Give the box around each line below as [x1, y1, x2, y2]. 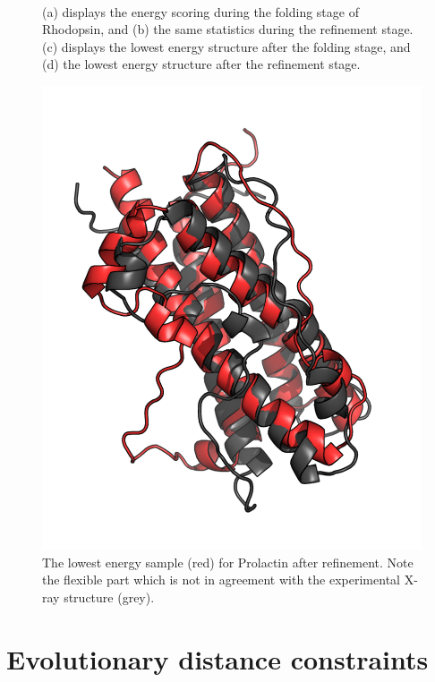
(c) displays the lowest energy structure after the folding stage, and [42, 37, 411, 55]
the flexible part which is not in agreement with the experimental [42, 570, 400, 589]
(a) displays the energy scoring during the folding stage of [42, 2, 359, 21]
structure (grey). [64, 587, 155, 606]
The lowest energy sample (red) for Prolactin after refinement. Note [42, 552, 414, 571]
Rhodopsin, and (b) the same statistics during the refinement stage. [42, 20, 414, 38]
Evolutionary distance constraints [6, 640, 429, 677]
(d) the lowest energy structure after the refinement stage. [42, 55, 361, 73]
